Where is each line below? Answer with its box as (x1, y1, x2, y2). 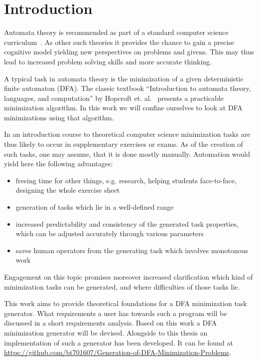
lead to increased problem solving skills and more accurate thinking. (4, 56, 212, 66)
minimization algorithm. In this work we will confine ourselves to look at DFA (4, 102, 243, 113)
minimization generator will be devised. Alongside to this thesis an (4, 327, 208, 338)
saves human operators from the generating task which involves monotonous (15, 245, 248, 255)
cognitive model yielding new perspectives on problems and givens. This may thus (4, 46, 254, 57)
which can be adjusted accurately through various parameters (15, 228, 204, 239)
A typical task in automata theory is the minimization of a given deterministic (4, 73, 244, 83)
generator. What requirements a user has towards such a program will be (4, 308, 227, 318)
